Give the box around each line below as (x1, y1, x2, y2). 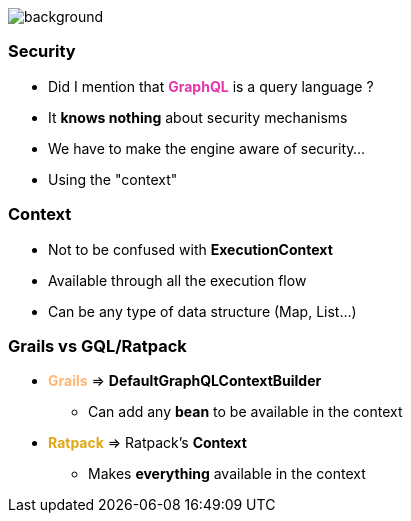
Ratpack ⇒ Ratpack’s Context (48, 434, 247, 452)
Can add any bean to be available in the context (88, 403, 403, 421)
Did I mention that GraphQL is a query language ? (48, 77, 374, 95)
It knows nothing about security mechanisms (48, 108, 348, 126)
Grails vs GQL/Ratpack (8, 335, 187, 356)
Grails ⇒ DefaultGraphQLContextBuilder (48, 372, 322, 390)
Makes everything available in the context (88, 465, 366, 483)
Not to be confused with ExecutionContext (48, 240, 333, 258)
